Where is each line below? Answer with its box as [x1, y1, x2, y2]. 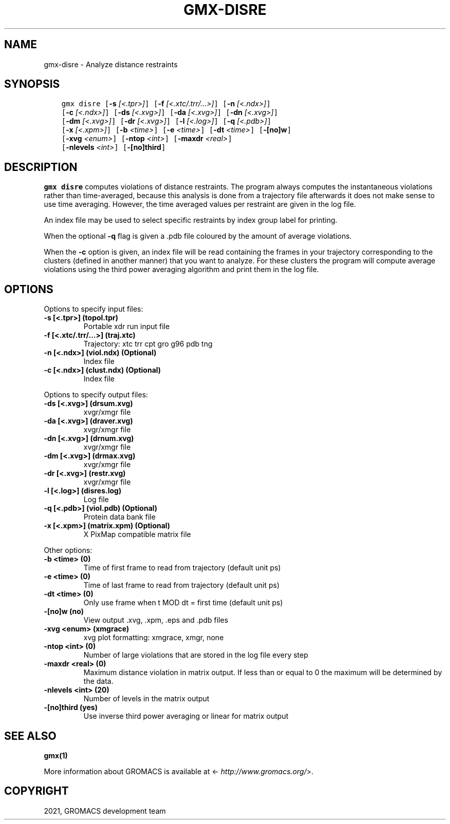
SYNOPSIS [4, 78, 60, 91]
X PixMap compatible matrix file [83, 530, 191, 539]
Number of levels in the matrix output [83, 694, 210, 703]
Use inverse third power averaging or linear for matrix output [83, 712, 289, 721]
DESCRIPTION [4, 160, 78, 174]
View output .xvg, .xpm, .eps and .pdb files [83, 616, 229, 625]
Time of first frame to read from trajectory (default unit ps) [83, 563, 281, 572]
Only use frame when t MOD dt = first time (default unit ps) [83, 598, 283, 607]
